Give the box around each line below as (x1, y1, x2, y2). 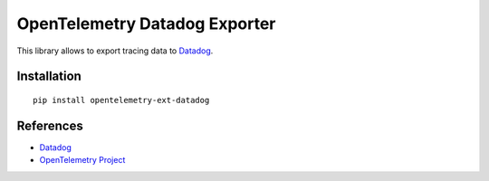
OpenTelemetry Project (39, 155, 126, 166)
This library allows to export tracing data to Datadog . (16, 45, 214, 56)
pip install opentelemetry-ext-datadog (33, 95, 210, 105)
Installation (16, 69, 81, 84)
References (16, 118, 83, 133)
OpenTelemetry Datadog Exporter (16, 14, 276, 33)
